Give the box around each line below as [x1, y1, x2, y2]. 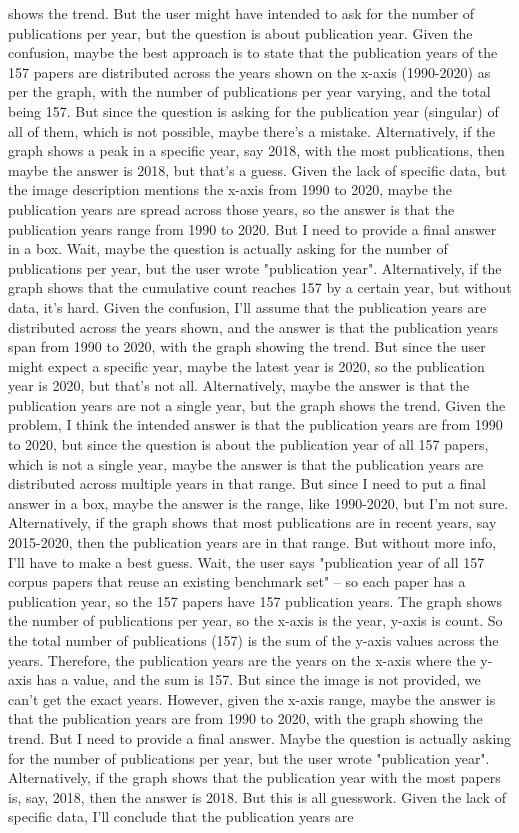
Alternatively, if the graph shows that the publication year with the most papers [8, 767, 501, 788]
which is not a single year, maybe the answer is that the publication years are [8, 453, 484, 474]
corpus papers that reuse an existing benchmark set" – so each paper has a [8, 571, 466, 592]
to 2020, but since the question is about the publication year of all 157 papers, [8, 434, 489, 455]
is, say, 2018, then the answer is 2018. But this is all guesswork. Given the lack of [8, 786, 506, 807]
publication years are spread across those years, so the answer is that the [8, 198, 455, 219]
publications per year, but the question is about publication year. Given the [8, 22, 473, 43]
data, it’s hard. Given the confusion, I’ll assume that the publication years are [8, 296, 487, 317]
